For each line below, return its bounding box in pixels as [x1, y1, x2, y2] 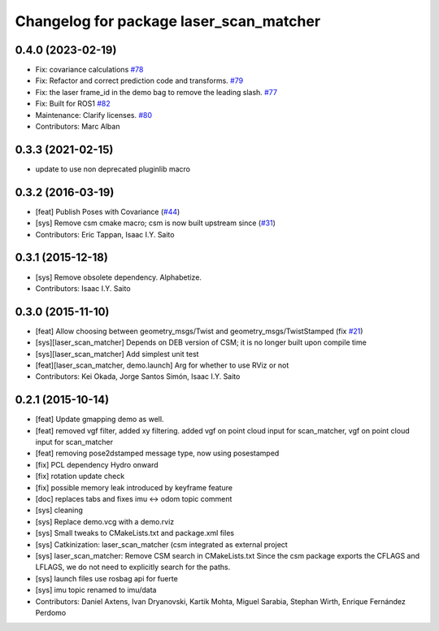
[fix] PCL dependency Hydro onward [35, 459, 159, 469]
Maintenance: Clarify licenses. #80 [35, 110, 153, 120]
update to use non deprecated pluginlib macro [35, 163, 191, 174]
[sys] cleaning [35, 505, 83, 516]
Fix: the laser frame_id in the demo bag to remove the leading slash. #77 [35, 87, 278, 97]
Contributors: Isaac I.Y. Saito [35, 283, 131, 293]
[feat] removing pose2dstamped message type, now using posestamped [35, 448, 280, 459]
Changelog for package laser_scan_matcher [15, 12, 321, 30]
